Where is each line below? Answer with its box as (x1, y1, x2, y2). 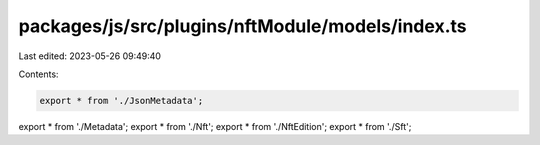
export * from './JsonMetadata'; (39, 95, 204, 106)
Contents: (18, 68, 59, 80)
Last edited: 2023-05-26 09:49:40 (18, 50, 162, 62)
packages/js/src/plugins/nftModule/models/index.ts (18, 15, 467, 37)
